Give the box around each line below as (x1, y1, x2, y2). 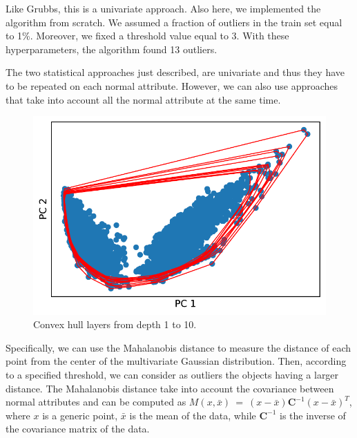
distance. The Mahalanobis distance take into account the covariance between (6, 381, 334, 395)
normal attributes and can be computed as (6, 394, 186, 409)
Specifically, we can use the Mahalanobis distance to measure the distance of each (6, 340, 351, 354)
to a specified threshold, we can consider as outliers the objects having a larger (6, 368, 339, 382)
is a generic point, (42, 408, 118, 422)
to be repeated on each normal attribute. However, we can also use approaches (6, 78, 338, 93)
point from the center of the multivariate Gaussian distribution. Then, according (6, 354, 347, 368)
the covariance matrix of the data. (6, 421, 150, 436)
